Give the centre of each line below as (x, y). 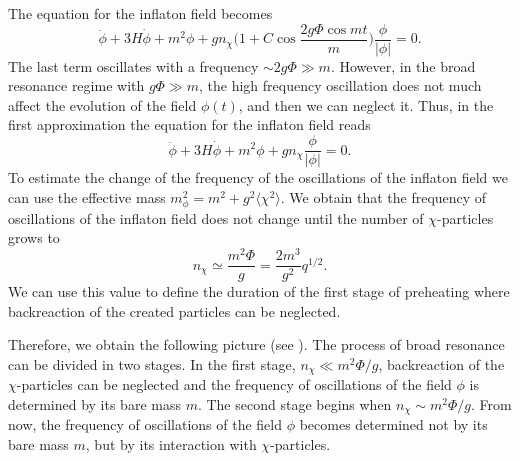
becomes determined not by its (393, 424)
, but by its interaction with (171, 444)
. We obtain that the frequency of (383, 196)
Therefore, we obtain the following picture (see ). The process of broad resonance (256, 344)
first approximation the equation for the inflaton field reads (189, 124)
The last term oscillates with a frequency (133, 65)
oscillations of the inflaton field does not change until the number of (216, 217)
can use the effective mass (87, 196)
